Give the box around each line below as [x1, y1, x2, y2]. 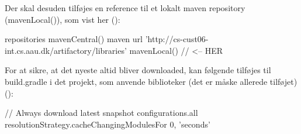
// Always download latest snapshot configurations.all [5, 106, 198, 119]
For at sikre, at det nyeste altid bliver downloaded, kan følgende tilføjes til [5, 64, 271, 76]
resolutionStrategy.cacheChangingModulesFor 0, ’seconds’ [5, 118, 210, 130]
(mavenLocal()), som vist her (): [5, 13, 120, 25]
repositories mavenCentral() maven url [5, 33, 143, 45]
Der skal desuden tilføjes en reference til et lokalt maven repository [5, 2, 245, 13]
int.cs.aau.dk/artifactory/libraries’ [5, 44, 127, 56]
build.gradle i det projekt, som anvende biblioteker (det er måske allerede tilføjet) [5, 75, 297, 87]
